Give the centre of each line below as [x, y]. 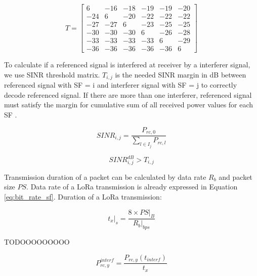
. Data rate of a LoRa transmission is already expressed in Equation [132, 187]
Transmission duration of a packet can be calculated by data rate [105, 176]
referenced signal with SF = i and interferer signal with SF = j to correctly [121, 85]
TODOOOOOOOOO [37, 242]
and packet [235, 176]
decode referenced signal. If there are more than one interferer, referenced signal [128, 94]
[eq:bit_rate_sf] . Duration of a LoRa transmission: [83, 196]
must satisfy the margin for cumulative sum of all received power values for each [129, 105]
